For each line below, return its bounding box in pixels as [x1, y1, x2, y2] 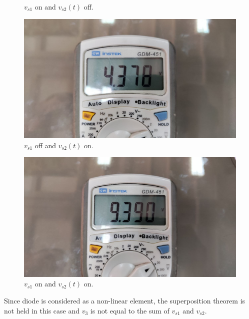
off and [34, 140, 56, 150]
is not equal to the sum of [90, 305, 169, 315]
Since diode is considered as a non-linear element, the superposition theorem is [4, 295, 245, 305]
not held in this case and [4, 305, 80, 315]
